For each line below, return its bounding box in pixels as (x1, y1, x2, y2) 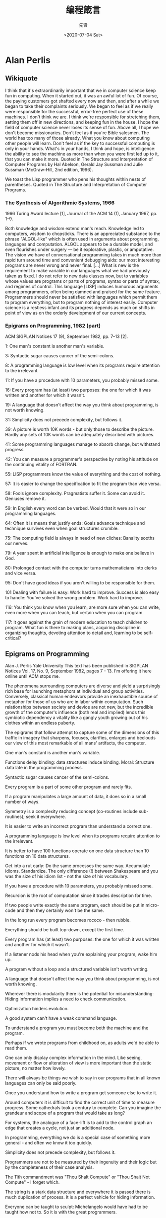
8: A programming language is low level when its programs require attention (5, 362, 160, 368)
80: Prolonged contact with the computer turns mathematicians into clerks (5, 565, 157, 571)
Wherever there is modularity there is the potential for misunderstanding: (5, 991, 154, 997)
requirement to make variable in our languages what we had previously (5, 268, 150, 274)
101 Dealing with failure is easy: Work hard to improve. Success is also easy (5, 589, 160, 595)
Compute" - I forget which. (5, 1179, 60, 1185)
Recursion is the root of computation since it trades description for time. (5, 893, 152, 898)
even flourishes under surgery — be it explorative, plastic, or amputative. (5, 246, 154, 252)
